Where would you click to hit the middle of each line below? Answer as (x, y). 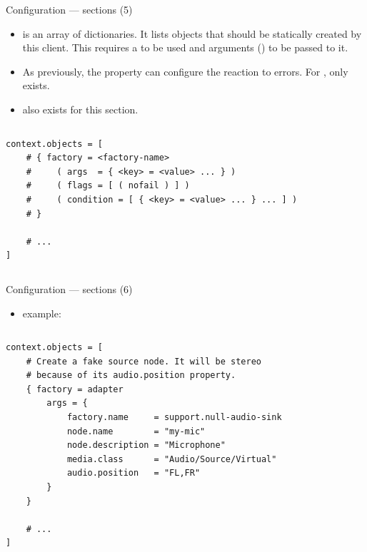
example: (42, 313)
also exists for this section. (80, 109)
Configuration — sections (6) (69, 288)
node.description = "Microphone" (146, 445)
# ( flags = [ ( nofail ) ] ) (108, 186)
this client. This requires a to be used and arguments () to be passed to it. (185, 47)
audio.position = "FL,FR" (134, 473)
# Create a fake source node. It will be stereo (144, 361)
